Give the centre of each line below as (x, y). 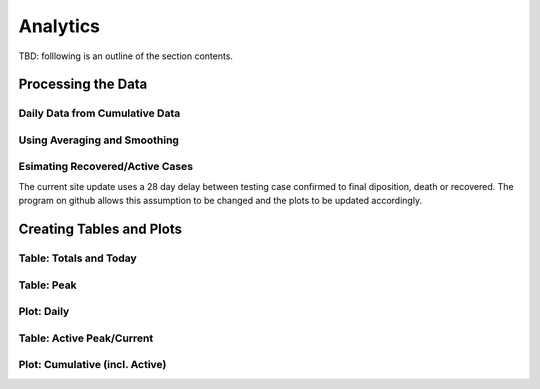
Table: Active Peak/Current (86, 338)
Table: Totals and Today (77, 258)
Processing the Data (83, 84)
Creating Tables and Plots (100, 229)
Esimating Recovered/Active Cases (106, 167)
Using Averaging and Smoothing (99, 140)
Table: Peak (47, 285)
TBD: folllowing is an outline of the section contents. (126, 56)
